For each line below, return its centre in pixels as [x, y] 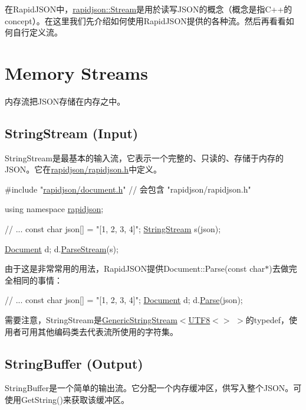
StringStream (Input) [72, 133]
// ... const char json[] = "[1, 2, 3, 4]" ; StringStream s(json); [113, 229]
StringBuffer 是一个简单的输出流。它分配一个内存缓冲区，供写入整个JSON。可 [153, 388]
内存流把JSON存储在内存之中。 [65, 101]
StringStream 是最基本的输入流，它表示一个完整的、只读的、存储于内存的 [144, 157]
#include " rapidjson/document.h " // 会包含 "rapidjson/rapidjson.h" [128, 189]
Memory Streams [76, 72]
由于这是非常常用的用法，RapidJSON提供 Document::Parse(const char [135, 269]
